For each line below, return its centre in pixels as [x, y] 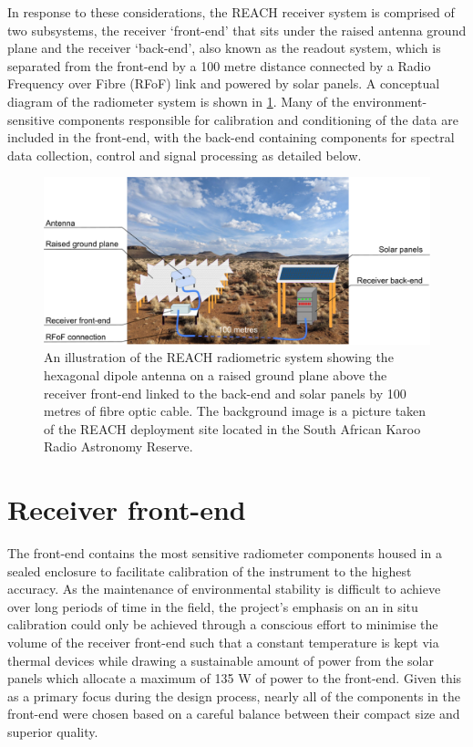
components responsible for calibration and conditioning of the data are [258, 119]
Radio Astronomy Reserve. [118, 446]
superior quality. [53, 731]
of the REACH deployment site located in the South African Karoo [232, 428]
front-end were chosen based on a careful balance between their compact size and [234, 714]
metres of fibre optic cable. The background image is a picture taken [235, 411]
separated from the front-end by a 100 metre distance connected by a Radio [219, 65]
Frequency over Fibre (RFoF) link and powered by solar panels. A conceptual [224, 83]
